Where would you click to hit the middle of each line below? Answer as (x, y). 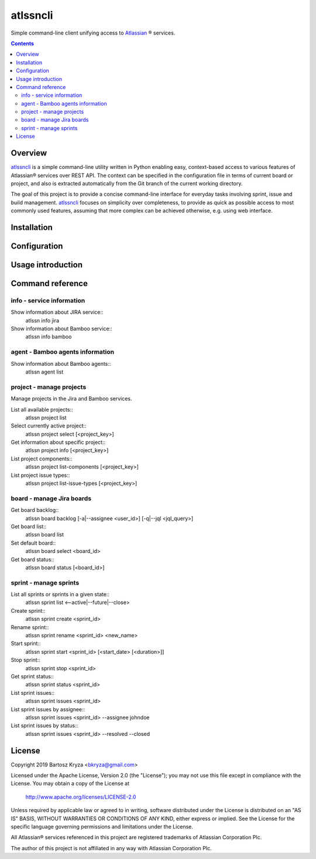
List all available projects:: (42, 409)
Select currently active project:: (49, 426)
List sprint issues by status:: (44, 726)
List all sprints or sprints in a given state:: (60, 595)
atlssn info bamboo (49, 337)
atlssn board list (45, 535)
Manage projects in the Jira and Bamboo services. (71, 399)
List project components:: (42, 459)
